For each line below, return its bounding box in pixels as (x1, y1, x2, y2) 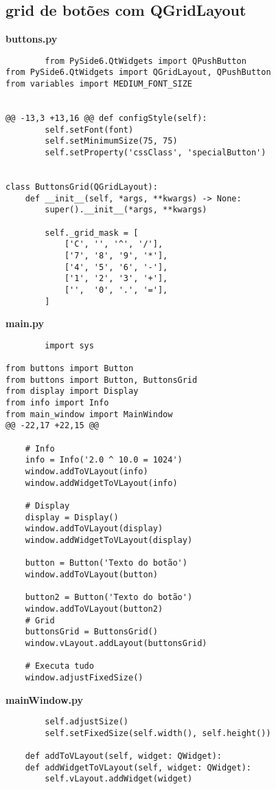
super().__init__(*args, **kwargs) (45, 205, 207, 215)
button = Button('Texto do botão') (25, 558, 187, 568)
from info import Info (5, 398, 109, 408)
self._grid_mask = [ (45, 227, 139, 238)
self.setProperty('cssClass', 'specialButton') (45, 148, 266, 158)
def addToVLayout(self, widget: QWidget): (25, 751, 222, 762)
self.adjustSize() (45, 717, 128, 727)
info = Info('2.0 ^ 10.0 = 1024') (25, 455, 183, 465)
